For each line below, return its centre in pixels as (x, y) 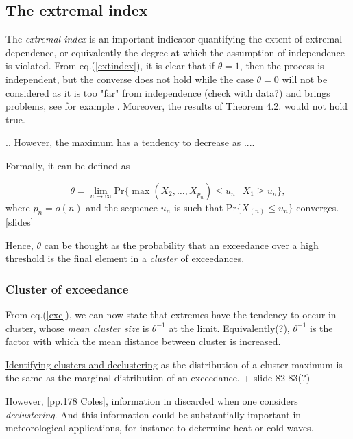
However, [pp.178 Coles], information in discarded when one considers (152, 401)
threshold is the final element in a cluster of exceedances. (125, 258)
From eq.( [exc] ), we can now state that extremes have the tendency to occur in (171, 315)
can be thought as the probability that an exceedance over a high (181, 245)
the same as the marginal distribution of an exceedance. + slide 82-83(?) (158, 378)
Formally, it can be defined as (68, 165)
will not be (305, 79)
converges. (318, 207)
